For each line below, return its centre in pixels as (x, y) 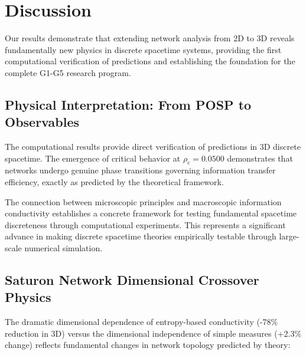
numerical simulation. (64, 248)
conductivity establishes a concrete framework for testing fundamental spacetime (151, 213)
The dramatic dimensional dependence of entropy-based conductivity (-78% (141, 322)
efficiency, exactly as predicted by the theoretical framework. (114, 182)
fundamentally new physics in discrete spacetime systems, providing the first (143, 49)
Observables (42, 122)
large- (289, 236)
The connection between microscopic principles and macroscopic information (143, 201)
